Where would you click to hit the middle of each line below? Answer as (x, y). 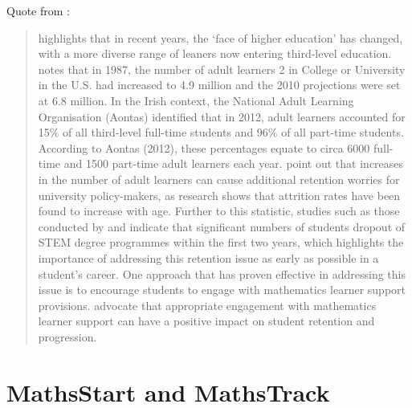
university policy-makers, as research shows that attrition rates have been (219, 195)
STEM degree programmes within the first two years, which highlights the (221, 242)
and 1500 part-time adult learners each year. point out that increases (234, 163)
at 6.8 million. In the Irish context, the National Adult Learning (196, 100)
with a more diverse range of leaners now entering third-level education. (215, 53)
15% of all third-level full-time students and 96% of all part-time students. (221, 132)
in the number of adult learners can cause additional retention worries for (219, 179)
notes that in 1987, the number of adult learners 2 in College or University (222, 69)
